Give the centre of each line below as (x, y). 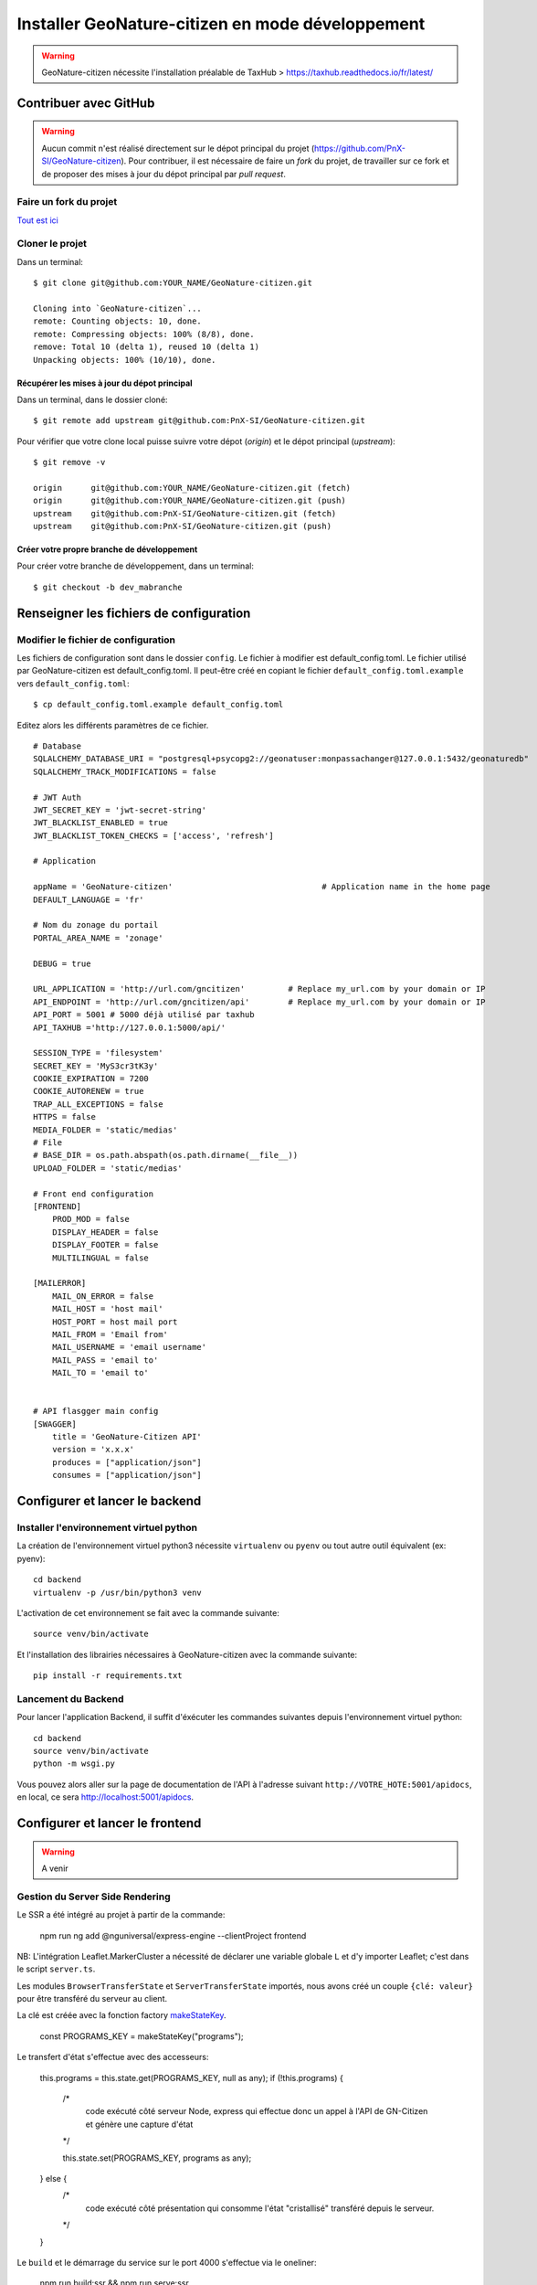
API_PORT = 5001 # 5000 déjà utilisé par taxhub (144, 1015)
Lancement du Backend (70, 1698)
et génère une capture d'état (139, 2124)
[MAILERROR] (60, 1283)
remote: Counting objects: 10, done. (118, 321)
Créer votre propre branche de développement (107, 549)
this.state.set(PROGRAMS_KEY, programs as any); (157, 2158)
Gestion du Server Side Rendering (94, 1897)
